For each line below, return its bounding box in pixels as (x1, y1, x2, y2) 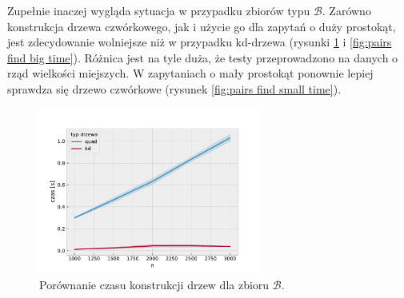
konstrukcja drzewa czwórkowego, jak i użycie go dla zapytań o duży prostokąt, (7, 18, 396, 34)
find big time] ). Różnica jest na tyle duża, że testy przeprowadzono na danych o (7, 49, 398, 66)
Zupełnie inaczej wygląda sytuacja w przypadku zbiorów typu (7, 2, 310, 18)
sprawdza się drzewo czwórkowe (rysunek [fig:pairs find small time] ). (7, 80, 342, 97)
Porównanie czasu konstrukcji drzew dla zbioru (39, 276, 270, 292)
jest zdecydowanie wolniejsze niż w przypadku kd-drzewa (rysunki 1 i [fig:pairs (7, 34, 392, 50)
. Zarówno (322, 2, 371, 18)
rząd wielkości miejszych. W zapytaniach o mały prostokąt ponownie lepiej (7, 65, 374, 81)
